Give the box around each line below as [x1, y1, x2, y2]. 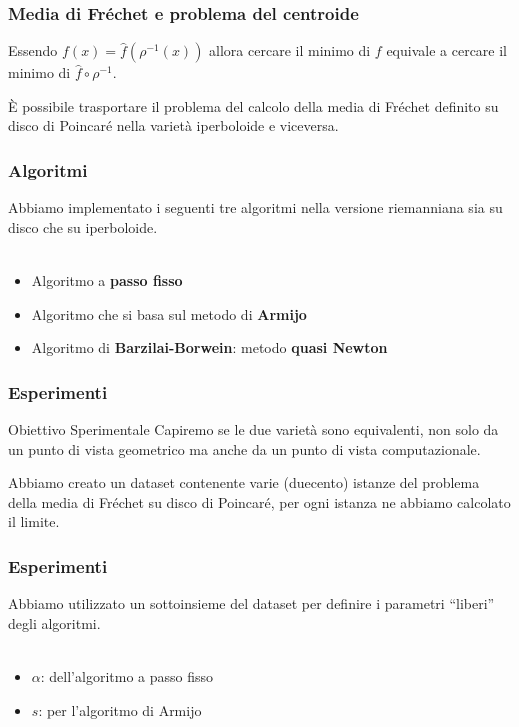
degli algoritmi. [8, 612, 101, 633]
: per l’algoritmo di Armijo [38, 699, 202, 720]
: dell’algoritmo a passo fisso [40, 665, 213, 686]
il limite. [8, 511, 60, 532]
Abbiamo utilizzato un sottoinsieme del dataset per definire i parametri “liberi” [8, 593, 495, 614]
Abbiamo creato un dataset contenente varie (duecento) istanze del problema [8, 472, 480, 493]
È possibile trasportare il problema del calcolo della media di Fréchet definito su [8, 95, 499, 116]
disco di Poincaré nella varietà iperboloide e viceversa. [8, 115, 339, 136]
